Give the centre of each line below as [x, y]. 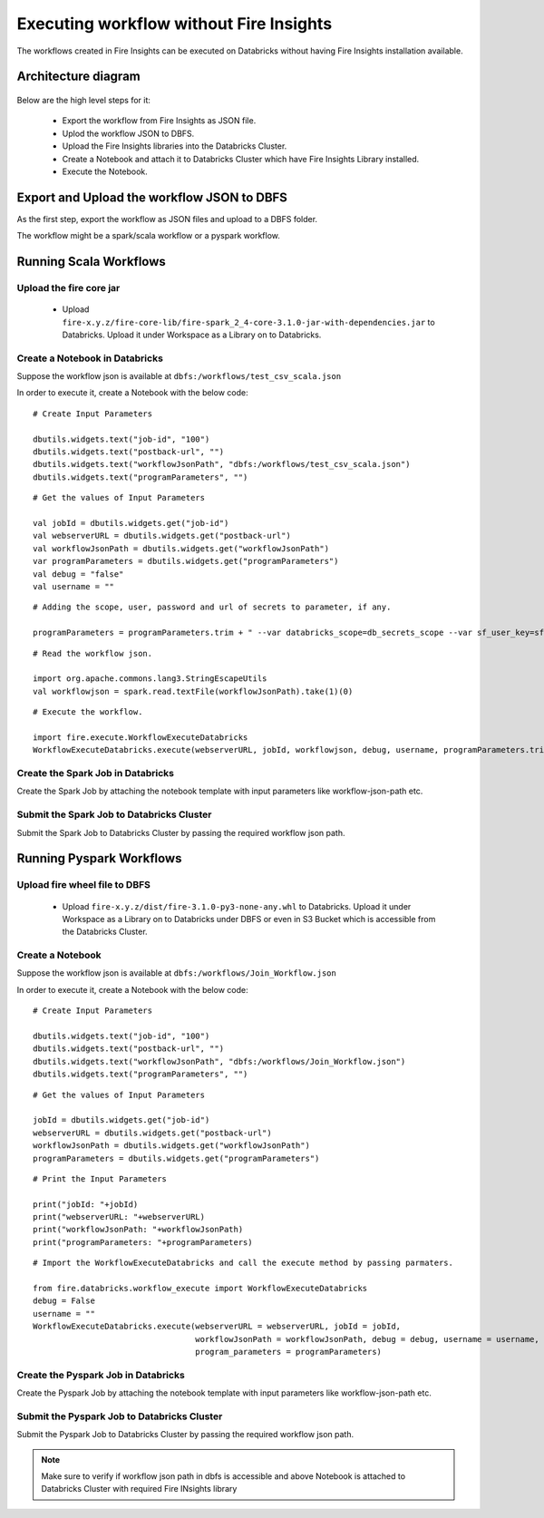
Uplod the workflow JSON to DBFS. [128, 133]
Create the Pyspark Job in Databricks [101, 1375]
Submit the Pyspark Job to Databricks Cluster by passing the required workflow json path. [185, 1435]
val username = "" [74, 586]
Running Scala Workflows [92, 262]
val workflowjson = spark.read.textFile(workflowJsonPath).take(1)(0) [193, 691]
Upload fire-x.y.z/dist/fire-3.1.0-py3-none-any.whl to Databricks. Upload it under [237, 906]
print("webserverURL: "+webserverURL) [119, 1217]
